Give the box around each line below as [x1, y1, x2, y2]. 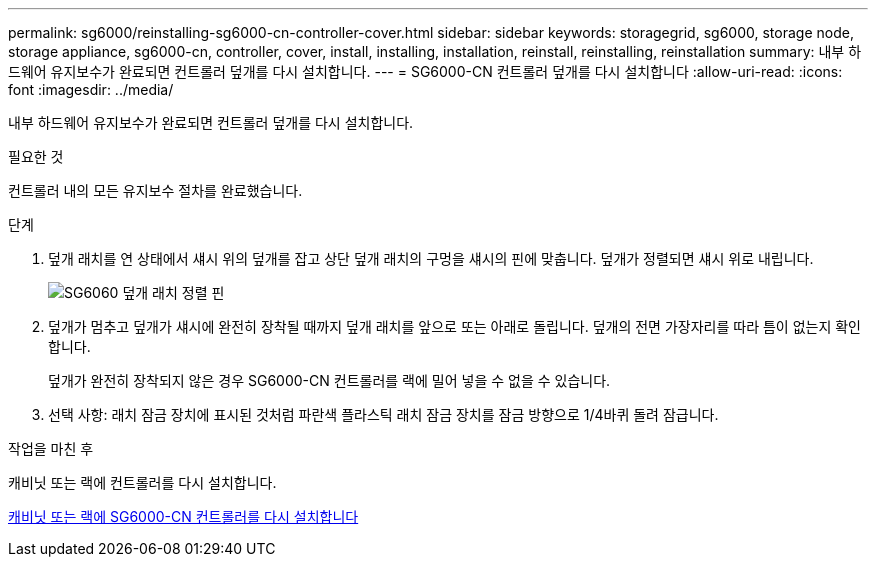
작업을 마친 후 [8, 440, 94, 457]
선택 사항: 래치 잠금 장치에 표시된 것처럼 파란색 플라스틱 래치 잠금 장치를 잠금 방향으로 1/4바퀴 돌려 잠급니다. [48, 406, 719, 423]
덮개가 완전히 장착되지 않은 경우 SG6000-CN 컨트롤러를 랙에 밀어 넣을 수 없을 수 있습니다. [48, 372, 611, 389]
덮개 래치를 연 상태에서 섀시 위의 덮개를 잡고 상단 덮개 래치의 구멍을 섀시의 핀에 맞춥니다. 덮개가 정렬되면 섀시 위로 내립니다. [48, 250, 814, 267]
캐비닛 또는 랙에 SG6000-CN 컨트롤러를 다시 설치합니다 [8, 508, 359, 525]
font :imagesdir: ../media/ [8, 81, 174, 98]
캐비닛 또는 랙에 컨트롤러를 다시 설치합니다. [8, 474, 277, 491]
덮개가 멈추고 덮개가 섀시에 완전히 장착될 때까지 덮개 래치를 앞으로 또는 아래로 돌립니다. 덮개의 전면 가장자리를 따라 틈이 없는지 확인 [48, 318, 862, 335]
